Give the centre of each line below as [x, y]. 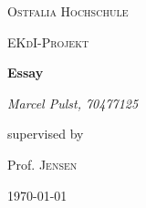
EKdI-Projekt [48, 42]
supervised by [46, 134]
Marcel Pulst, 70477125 [73, 103]
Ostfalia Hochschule [68, 11]
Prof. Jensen [42, 164]
